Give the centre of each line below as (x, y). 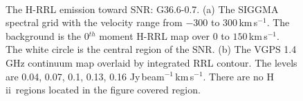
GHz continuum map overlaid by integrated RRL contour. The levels (151, 62)
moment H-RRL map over (154, 35)
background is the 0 (47, 35)
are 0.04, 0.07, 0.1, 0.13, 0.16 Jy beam (85, 76)
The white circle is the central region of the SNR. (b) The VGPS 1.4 (151, 49)
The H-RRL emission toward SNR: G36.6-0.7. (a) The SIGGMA (142, 9)
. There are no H (238, 76)
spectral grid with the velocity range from (94, 22)
